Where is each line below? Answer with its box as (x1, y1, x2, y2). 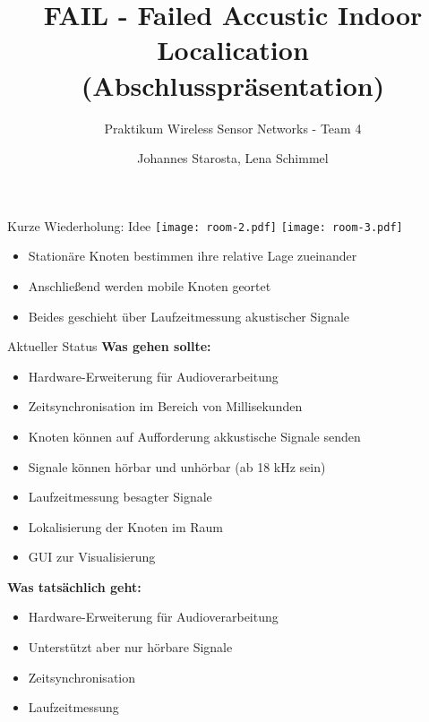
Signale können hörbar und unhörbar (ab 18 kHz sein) (28, 457, 326, 476)
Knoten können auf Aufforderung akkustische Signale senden (28, 426, 361, 445)
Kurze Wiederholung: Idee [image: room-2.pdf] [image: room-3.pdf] (7, 216, 403, 235)
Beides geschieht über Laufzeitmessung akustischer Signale (28, 306, 350, 325)
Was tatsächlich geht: (7, 577, 142, 596)
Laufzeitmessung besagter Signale (28, 487, 212, 506)
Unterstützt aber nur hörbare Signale (28, 638, 233, 657)
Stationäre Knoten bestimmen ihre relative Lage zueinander (28, 246, 357, 265)
